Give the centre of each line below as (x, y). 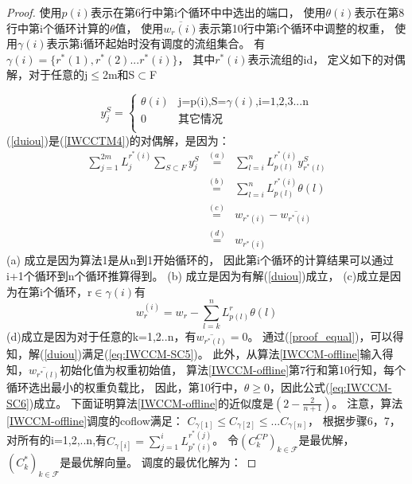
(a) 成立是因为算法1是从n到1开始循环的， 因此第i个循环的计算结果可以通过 (200, 260)
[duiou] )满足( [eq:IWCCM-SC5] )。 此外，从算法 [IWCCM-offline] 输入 (213, 354)
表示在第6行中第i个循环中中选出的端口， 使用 (208, 12)
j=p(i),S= (202, 102)
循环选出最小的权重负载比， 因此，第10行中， (125, 387)
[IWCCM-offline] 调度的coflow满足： (95, 420)
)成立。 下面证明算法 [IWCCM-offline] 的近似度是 (152, 402)
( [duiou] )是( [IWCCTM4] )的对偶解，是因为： (118, 140)
